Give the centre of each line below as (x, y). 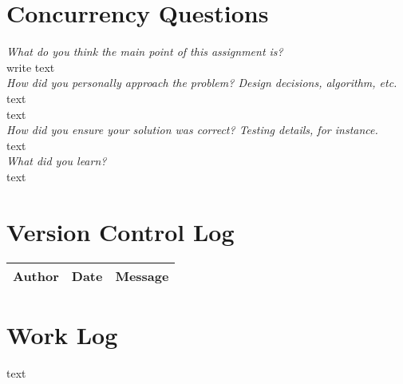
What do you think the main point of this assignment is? (145, 51)
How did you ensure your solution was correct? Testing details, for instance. (192, 130)
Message (142, 275)
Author (36, 275)
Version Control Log (121, 231)
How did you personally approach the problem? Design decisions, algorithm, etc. (202, 83)
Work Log (62, 334)
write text (31, 67)
